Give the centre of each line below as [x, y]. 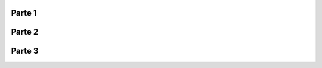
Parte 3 [25, 51]
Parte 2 [25, 32]
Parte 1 [24, 13]
